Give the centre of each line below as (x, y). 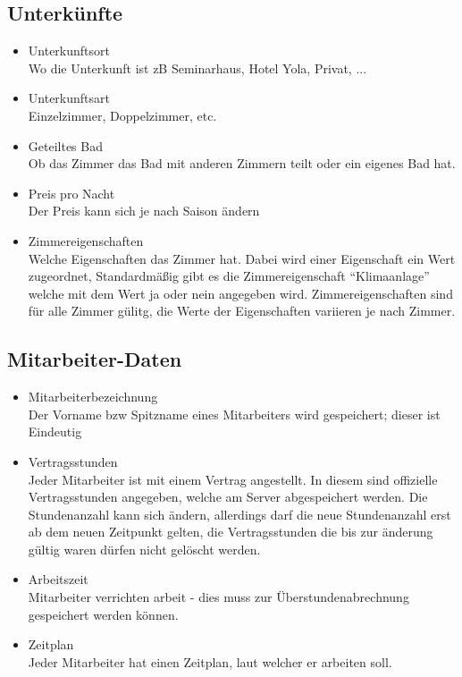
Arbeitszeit (58, 579)
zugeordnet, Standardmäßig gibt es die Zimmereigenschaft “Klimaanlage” (229, 276)
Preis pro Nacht (71, 193)
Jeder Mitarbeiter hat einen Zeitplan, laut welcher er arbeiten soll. (210, 661)
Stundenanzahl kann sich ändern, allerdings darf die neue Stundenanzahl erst (239, 514)
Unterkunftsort (69, 51)
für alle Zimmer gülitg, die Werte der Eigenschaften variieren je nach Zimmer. (242, 311)
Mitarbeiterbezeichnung (93, 397)
